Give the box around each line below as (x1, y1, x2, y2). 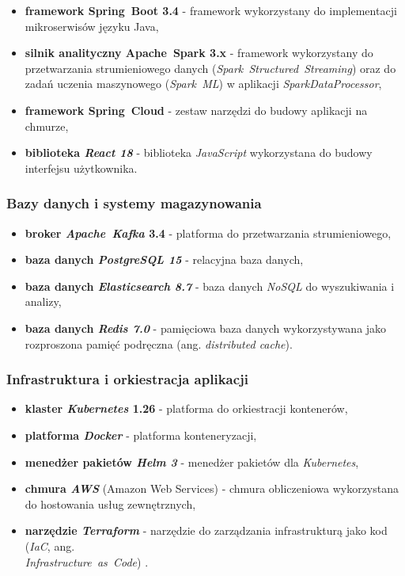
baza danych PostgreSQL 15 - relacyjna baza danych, (25, 251, 304, 268)
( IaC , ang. (25, 537, 75, 554)
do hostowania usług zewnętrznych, (25, 495, 196, 512)
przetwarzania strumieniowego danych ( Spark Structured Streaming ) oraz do (25, 59, 396, 76)
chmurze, (25, 117, 69, 134)
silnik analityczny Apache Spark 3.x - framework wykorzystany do (25, 44, 373, 61)
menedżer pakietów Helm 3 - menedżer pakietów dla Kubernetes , (25, 453, 359, 470)
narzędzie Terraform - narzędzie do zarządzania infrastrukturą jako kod (25, 522, 388, 539)
